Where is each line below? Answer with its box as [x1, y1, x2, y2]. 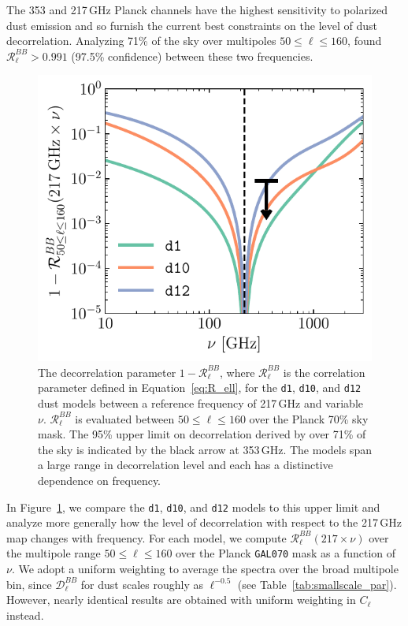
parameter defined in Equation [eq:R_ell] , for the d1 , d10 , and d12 [38, 379, 362, 396]
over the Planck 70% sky [249, 410, 369, 427]
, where [220, 363, 255, 380]
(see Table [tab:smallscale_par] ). [237, 576, 397, 592]
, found [347, 32, 382, 49]
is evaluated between [75, 410, 175, 427]
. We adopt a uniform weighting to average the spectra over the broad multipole [11, 561, 399, 576]
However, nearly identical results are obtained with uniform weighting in [6, 591, 356, 608]
